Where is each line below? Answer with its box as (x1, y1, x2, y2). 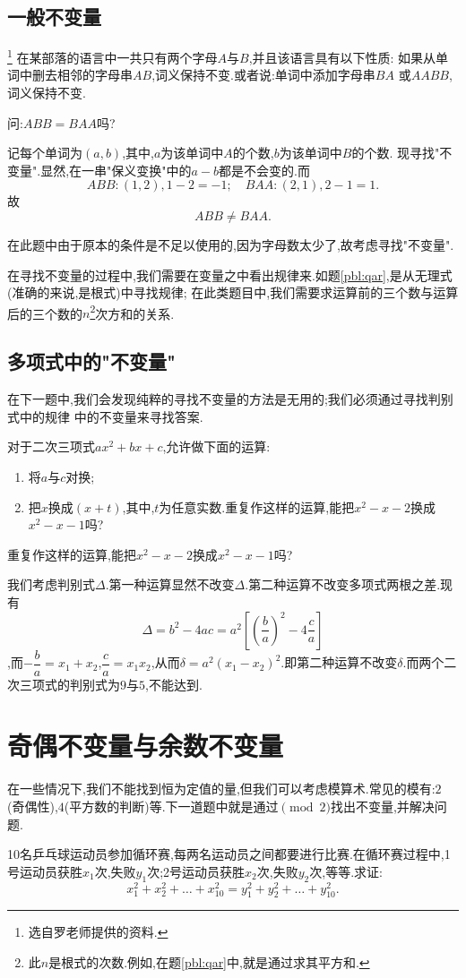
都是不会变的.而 (219, 160, 310, 179)
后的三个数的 (7, 304, 82, 322)
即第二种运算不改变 (284, 653, 398, 672)
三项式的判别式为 (19, 674, 120, 693)
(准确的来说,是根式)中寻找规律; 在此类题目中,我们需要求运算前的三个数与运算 (7, 283, 459, 302)
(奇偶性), (7, 796, 58, 815)
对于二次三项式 (7, 437, 95, 456)
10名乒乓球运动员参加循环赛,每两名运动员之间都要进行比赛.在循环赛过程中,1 (7, 845, 451, 863)
